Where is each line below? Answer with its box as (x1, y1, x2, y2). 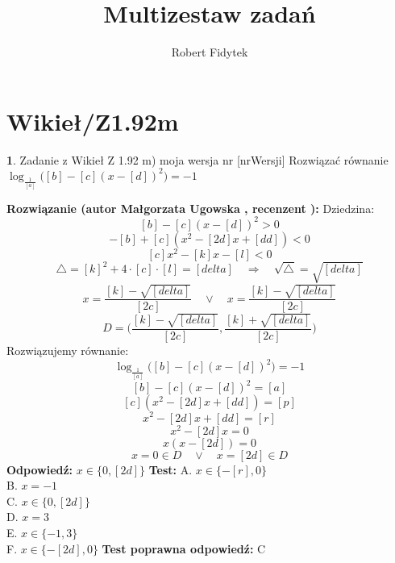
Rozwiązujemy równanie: (6, 341, 129, 358)
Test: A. (148, 461, 193, 478)
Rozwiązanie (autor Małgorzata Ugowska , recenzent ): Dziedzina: (6, 199, 375, 216)
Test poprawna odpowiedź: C (102, 540, 266, 557)
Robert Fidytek (171, 44, 248, 60)
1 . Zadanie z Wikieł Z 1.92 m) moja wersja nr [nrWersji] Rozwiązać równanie (6, 151, 389, 168)
